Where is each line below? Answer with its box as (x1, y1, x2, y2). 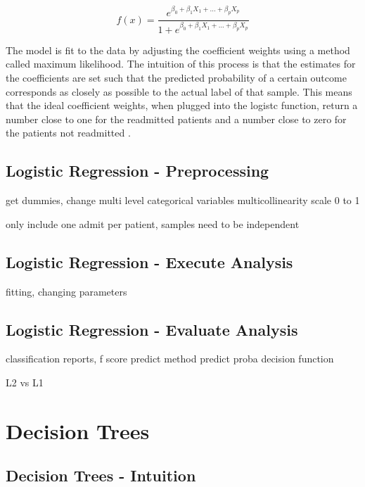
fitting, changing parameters (6, 284, 127, 298)
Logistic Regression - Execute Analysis (6, 251, 293, 272)
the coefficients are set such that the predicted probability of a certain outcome (6, 70, 347, 84)
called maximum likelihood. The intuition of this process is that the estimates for (6, 56, 356, 71)
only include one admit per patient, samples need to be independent (6, 216, 300, 231)
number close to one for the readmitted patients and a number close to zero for (6, 111, 347, 126)
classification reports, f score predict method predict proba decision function (6, 351, 334, 366)
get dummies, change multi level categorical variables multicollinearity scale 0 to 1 (6, 193, 360, 208)
